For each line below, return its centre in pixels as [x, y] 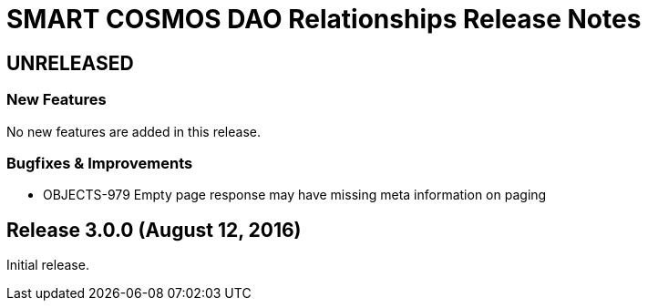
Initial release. [48, 265]
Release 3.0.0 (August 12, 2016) [154, 230]
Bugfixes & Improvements [100, 163]
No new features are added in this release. [134, 131]
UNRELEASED [70, 63]
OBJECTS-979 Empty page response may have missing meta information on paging [295, 195]
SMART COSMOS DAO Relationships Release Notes [324, 19]
